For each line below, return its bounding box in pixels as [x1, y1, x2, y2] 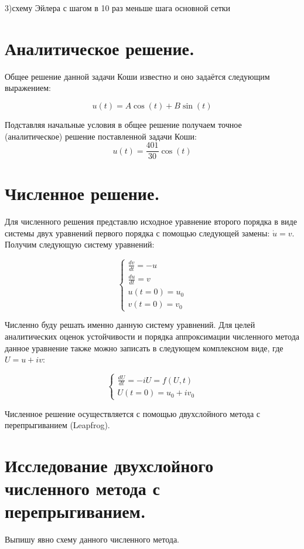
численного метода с [5, 476, 160, 500]
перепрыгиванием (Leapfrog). [5, 419, 110, 431]
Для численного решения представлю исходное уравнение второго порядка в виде [5, 215, 297, 228]
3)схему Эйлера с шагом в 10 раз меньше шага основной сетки [5, 2, 231, 13]
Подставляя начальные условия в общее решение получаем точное [5, 118, 242, 130]
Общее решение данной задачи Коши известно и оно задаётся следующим [5, 70, 270, 82]
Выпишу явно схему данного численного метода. [5, 533, 179, 545]
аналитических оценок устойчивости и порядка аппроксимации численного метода [5, 330, 299, 342]
